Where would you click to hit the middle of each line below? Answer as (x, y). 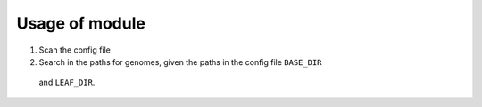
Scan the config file (75, 50)
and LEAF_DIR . (67, 82)
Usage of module (81, 23)
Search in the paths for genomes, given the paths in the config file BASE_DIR (180, 62)
